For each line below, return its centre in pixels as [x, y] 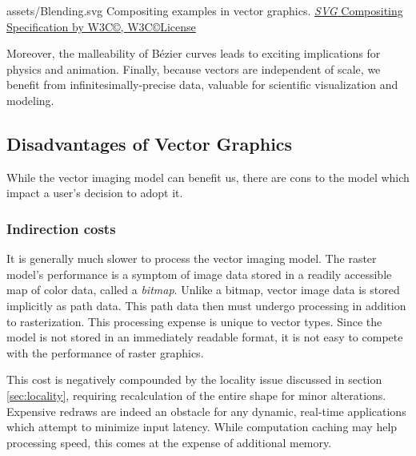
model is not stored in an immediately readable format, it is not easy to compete [205, 337]
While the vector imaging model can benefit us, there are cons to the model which [208, 177]
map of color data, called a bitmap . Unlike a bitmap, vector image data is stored [203, 290]
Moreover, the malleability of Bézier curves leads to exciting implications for [194, 53]
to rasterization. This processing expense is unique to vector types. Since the [194, 321]
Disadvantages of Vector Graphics [150, 143]
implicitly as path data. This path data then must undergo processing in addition [206, 305]
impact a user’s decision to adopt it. [95, 193]
